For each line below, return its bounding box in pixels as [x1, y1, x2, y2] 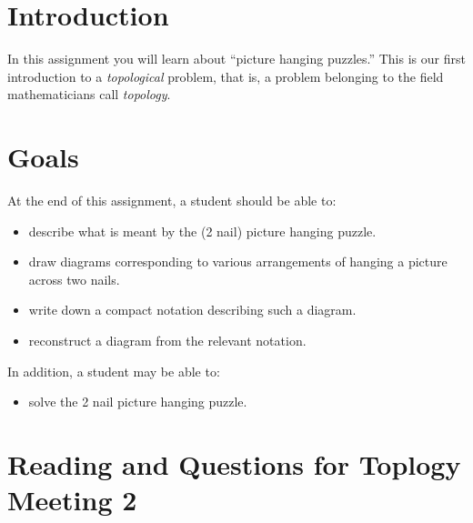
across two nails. [28, 269, 120, 288]
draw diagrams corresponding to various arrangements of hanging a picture [28, 252, 448, 271]
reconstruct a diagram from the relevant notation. [28, 331, 307, 349]
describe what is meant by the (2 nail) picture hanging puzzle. [28, 221, 377, 240]
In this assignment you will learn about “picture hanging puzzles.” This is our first [7, 49, 466, 68]
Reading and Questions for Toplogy [7, 445, 461, 482]
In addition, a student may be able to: [7, 361, 220, 380]
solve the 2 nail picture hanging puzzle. [28, 392, 247, 411]
